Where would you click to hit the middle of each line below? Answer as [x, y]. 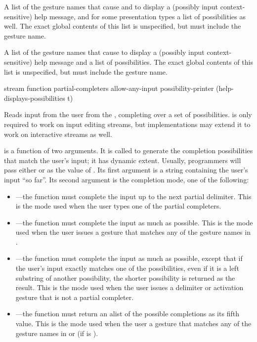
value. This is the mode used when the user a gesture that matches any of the [133, 323]
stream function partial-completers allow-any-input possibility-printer [109, 88]
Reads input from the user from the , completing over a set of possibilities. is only [128, 114]
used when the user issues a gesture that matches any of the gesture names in [133, 232]
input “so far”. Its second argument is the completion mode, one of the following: [127, 179]
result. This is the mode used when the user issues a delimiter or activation [129, 287]
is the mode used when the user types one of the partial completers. [118, 206]
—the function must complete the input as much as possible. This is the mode [134, 222]
